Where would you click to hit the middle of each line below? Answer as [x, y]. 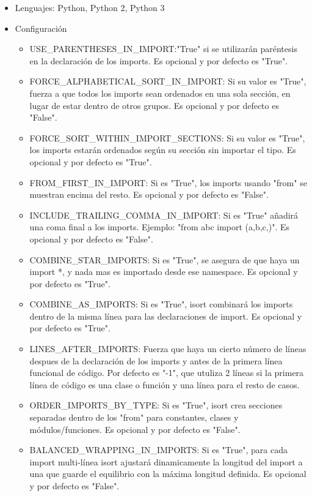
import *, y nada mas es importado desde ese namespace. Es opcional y [164, 272]
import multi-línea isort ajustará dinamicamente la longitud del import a [166, 461]
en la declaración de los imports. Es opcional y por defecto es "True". [159, 60]
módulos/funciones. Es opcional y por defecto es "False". [135, 429]
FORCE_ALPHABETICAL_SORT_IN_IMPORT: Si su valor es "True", [168, 81]
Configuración [41, 28]
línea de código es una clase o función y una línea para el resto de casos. [165, 384]
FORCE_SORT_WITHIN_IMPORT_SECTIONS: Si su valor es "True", [167, 137]
